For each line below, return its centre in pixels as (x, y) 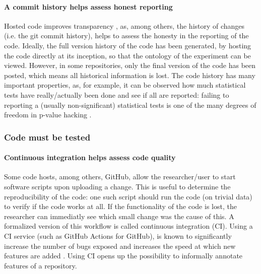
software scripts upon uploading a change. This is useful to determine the (117, 186)
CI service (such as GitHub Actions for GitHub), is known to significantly (118, 235)
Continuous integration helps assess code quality (90, 157)
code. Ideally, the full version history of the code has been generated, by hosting (128, 45)
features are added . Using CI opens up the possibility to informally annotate (123, 256)
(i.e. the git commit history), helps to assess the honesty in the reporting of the (126, 36)
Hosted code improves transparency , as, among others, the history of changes (124, 25)
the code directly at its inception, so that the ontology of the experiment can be (127, 55)
